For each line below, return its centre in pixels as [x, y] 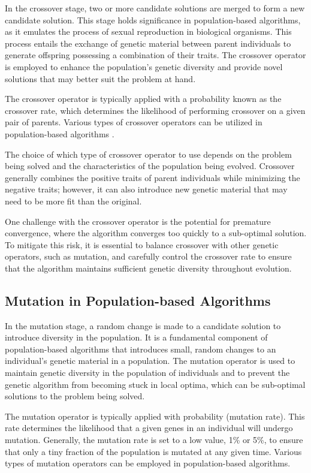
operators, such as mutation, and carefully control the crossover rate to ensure [148, 256]
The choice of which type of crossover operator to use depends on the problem [148, 154]
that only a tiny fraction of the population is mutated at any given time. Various [153, 451]
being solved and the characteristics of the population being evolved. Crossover [150, 166]
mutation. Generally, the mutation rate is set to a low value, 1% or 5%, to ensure [154, 440]
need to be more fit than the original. [73, 201]
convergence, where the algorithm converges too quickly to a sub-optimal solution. [156, 233]
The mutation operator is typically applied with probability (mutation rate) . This [155, 416]
